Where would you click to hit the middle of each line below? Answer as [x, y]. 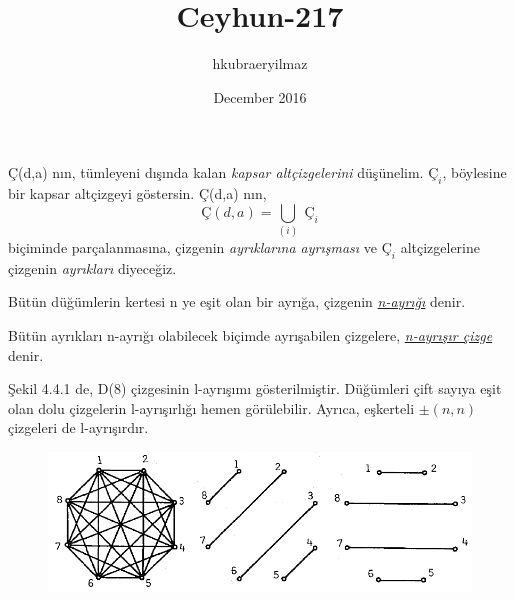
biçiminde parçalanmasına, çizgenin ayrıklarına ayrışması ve [193, 247]
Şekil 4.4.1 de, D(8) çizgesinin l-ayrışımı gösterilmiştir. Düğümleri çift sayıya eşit [255, 388]
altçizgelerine [440, 247]
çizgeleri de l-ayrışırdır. [78, 427]
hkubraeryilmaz [260, 63]
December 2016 [260, 96]
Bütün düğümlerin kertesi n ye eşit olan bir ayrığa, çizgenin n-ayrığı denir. [237, 301]
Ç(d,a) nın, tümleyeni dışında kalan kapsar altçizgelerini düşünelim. [216, 172]
